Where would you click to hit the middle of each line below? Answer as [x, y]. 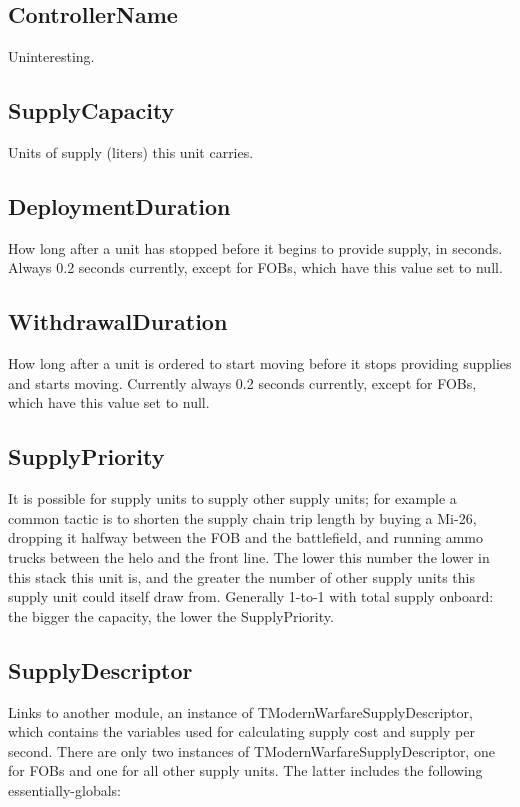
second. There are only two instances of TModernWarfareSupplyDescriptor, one [251, 750]
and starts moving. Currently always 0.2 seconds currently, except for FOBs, [242, 382]
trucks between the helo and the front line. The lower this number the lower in [249, 556]
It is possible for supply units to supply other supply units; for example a [232, 498]
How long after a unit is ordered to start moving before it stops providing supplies [260, 363]
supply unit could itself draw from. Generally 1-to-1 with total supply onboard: [251, 596]
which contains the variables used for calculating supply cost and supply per [241, 731]
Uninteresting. [51, 56]
